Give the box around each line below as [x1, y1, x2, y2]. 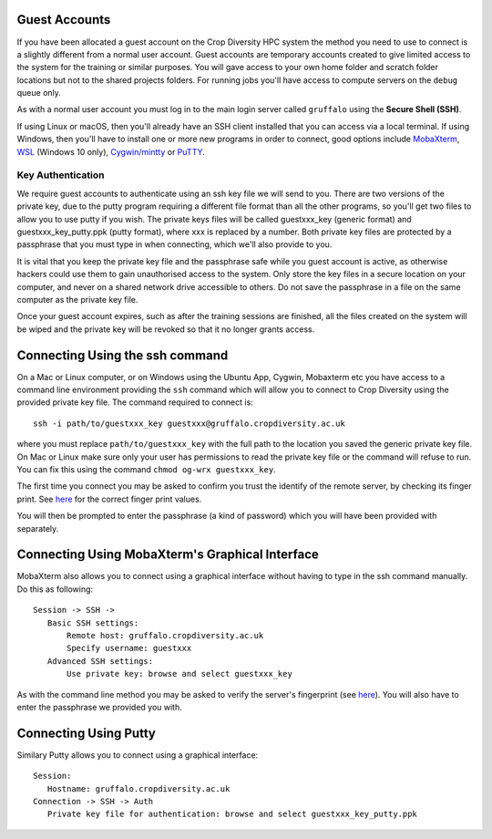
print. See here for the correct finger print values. [16, 493, 202, 504]
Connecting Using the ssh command [16, 347, 229, 363]
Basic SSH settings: [46, 617, 139, 628]
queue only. [16, 88, 61, 98]
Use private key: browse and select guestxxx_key [67, 668, 293, 679]
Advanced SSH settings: [46, 656, 154, 666]
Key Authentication [16, 169, 105, 181]
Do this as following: [16, 584, 94, 595]
